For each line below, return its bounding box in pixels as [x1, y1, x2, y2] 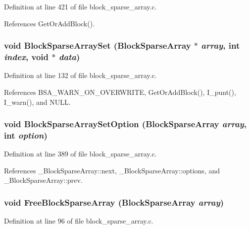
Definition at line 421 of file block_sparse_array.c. [4, 1, 157, 11]
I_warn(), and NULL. [4, 96, 71, 107]
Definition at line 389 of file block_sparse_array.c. [4, 149, 157, 159]
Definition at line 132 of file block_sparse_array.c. [4, 70, 157, 80]
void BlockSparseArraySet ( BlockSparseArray [4, 39, 191, 52]
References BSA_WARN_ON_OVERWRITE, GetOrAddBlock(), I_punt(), [4, 86, 236, 97]
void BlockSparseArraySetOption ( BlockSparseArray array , [4, 118, 247, 130]
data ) [58, 51, 80, 63]
